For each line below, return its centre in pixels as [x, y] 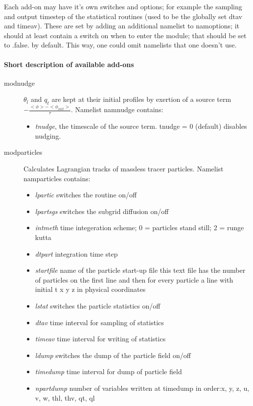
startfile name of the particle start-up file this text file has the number [140, 270]
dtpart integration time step [76, 253]
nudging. [48, 135]
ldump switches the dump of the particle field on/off [113, 355]
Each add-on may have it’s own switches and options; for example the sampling [123, 6]
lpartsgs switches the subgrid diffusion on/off [102, 211]
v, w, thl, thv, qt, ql [65, 397]
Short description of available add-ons [69, 64]
